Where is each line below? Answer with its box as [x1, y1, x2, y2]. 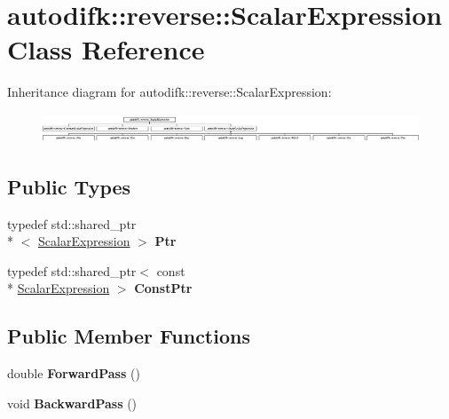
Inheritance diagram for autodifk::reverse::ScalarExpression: [7, 83, 332, 101]
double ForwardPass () [7, 364, 140, 383]
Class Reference [7, 31, 205, 67]
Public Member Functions [7, 322, 250, 350]
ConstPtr [134, 279, 193, 297]
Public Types [7, 172, 131, 200]
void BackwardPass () [7, 393, 138, 412]
